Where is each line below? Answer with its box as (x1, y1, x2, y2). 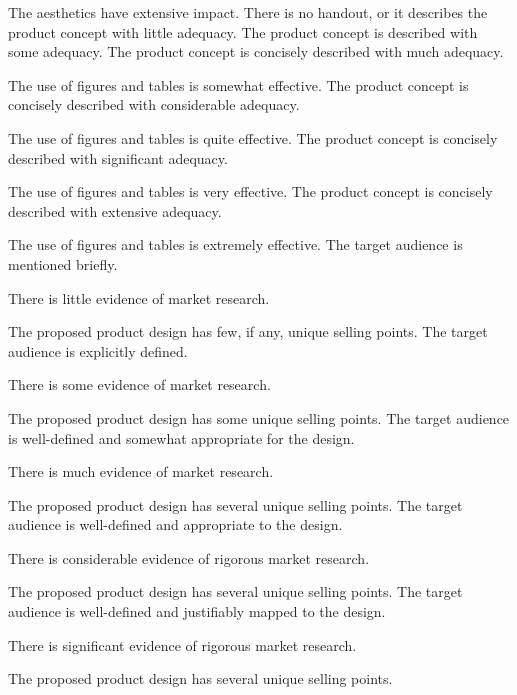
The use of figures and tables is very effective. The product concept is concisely (8, 181, 493, 202)
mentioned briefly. (8, 253, 118, 274)
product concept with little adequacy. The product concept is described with (8, 21, 478, 42)
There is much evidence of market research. (8, 461, 274, 482)
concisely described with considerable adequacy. (8, 94, 300, 115)
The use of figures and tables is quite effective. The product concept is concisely (8, 127, 498, 148)
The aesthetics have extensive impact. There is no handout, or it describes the (8, 2, 488, 22)
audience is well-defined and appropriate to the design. (8, 514, 343, 535)
